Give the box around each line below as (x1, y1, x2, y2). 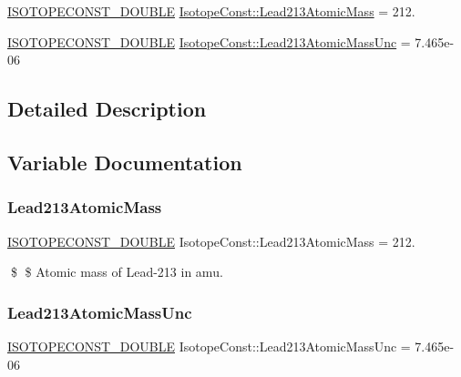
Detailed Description (7, 95, 207, 123)
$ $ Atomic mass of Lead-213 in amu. (10, 262, 223, 281)
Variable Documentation (7, 148, 242, 176)
